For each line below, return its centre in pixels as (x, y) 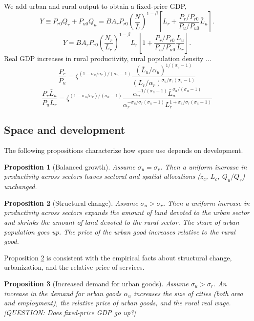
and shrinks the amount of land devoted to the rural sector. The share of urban (122, 222)
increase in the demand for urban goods (63, 293)
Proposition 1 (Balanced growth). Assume (70, 166)
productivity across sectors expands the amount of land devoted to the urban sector (127, 212)
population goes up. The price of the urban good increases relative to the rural (120, 231)
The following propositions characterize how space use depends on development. (124, 150)
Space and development (65, 130)
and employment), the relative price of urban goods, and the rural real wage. (117, 303)
